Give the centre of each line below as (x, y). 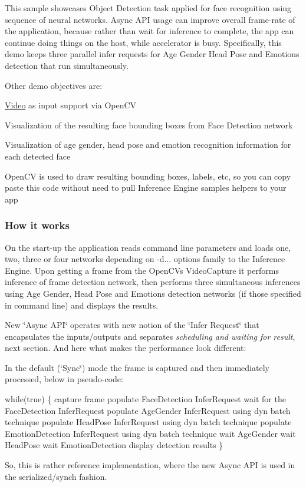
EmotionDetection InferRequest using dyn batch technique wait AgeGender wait (150, 433)
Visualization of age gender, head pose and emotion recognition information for (148, 145)
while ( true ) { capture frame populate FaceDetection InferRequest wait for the (145, 399)
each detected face (38, 156)
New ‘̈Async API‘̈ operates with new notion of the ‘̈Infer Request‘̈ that (132, 325)
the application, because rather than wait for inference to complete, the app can (149, 31)
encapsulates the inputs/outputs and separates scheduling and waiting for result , (150, 336)
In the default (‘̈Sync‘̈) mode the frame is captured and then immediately (137, 367)
